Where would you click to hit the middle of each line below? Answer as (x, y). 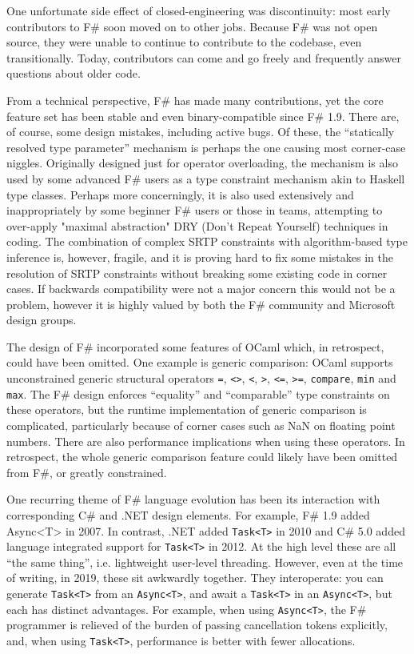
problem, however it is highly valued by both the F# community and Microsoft (201, 304)
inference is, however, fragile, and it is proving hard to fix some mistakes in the (200, 257)
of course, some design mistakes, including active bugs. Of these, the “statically (201, 132)
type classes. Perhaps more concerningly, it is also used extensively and (180, 194)
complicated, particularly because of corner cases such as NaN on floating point (201, 425)
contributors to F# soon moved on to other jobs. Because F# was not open (192, 26)
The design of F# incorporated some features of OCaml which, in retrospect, (195, 346)
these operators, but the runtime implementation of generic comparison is (187, 409)
